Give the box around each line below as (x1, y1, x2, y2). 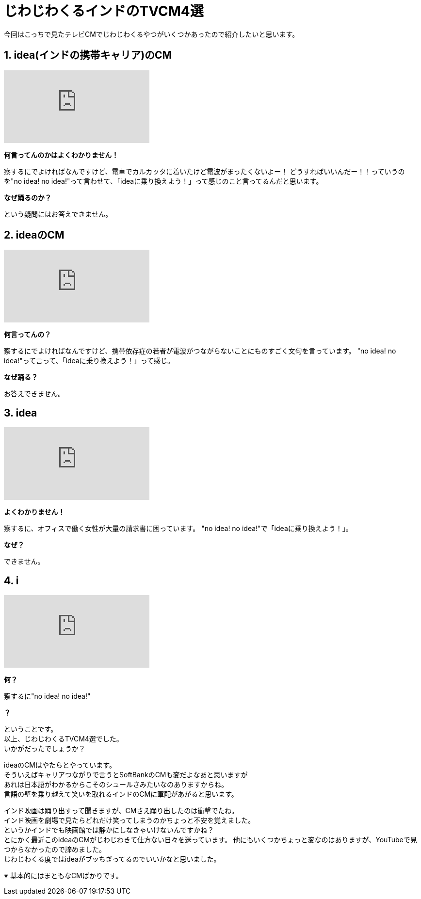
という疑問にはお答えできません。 (4, 209, 113, 218)
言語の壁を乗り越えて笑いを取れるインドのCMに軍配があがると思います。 (4, 790, 238, 799)
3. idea (4, 406, 37, 419)
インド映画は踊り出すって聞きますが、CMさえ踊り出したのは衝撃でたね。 (4, 806, 239, 815)
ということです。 (4, 725, 58, 734)
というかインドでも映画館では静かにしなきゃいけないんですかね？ (4, 826, 214, 835)
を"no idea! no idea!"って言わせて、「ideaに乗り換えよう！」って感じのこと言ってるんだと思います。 (4, 177, 323, 185)
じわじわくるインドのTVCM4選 (4, 3, 204, 19)
